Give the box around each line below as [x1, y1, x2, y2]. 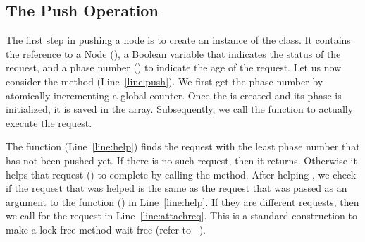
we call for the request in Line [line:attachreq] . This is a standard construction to [6, 208, 357, 223]
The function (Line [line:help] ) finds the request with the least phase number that [6, 139, 360, 154]
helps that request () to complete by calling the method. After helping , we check [6, 167, 357, 181]
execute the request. [6, 115, 92, 130]
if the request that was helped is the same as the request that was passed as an [6, 181, 347, 195]
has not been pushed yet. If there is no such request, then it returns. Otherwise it [6, 152, 357, 167]
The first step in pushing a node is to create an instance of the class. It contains [6, 32, 351, 47]
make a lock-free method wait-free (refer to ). [6, 222, 206, 236]
